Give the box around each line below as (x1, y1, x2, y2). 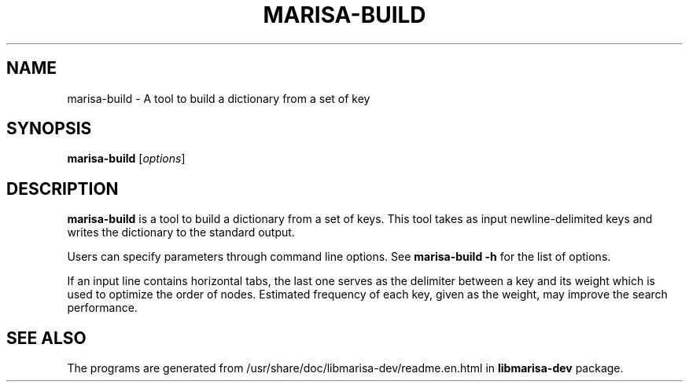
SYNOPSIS (6, 119, 92, 139)
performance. (67, 301, 138, 315)
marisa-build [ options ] (67, 152, 186, 166)
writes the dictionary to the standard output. (67, 225, 295, 240)
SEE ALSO (6, 328, 87, 348)
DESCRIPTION (6, 178, 119, 199)
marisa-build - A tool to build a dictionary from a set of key (67, 91, 370, 105)
